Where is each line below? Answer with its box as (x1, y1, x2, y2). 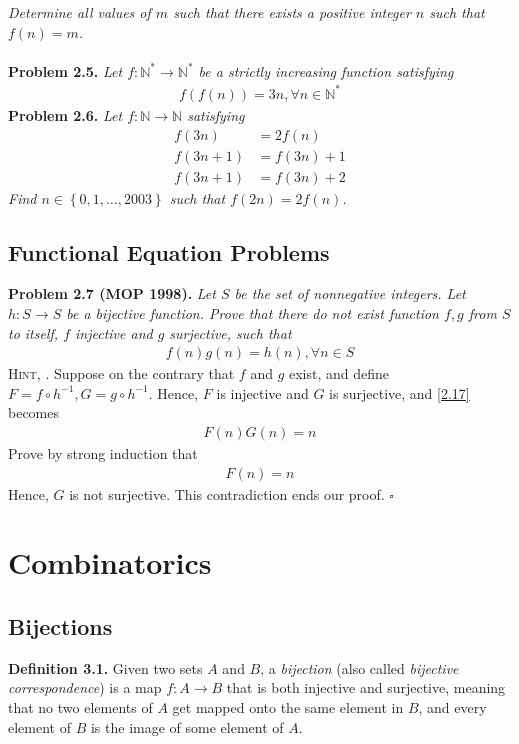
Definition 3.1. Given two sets (8, 657, 203, 678)
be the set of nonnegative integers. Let (234, 283, 466, 304)
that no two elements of (8, 697, 153, 717)
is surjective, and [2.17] (329, 382, 470, 403)
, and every (418, 697, 487, 717)
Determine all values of (8, 2, 151, 22)
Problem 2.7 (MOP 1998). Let (8, 283, 216, 304)
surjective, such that (169, 322, 292, 343)
